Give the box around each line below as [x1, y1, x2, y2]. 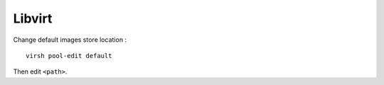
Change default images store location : [13, 35, 127, 44]
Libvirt [13, 11, 53, 26]
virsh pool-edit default [26, 52, 112, 59]
